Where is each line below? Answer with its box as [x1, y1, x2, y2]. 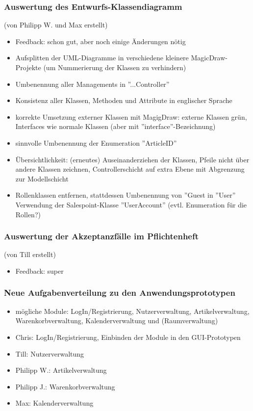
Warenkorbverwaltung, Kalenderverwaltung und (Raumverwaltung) [15, 315, 218, 326]
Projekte [15, 62, 41, 72]
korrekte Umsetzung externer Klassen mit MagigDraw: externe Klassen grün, [15, 111, 247, 122]
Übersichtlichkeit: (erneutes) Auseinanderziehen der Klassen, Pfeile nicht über [15, 154, 250, 164]
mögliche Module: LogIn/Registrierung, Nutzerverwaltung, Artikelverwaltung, [15, 306, 250, 316]
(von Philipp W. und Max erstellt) [4, 20, 108, 30]
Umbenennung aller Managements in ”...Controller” [15, 78, 170, 89]
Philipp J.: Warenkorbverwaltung [15, 381, 115, 391]
